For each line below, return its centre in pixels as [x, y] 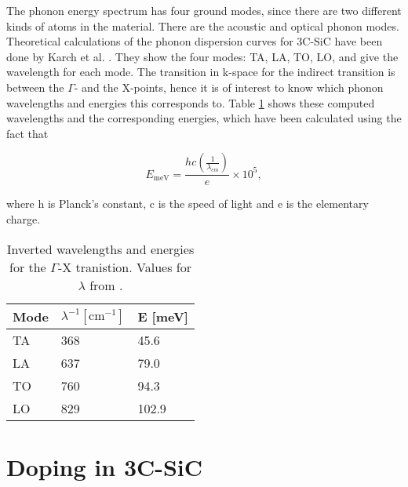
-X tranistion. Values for [124, 267]
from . [106, 285]
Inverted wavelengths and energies [100, 249]
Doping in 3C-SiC [105, 466]
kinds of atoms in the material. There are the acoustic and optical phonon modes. [203, 25]
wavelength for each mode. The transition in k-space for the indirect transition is [201, 72]
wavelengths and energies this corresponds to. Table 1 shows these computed [191, 102]
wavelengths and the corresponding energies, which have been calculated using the [204, 118]
